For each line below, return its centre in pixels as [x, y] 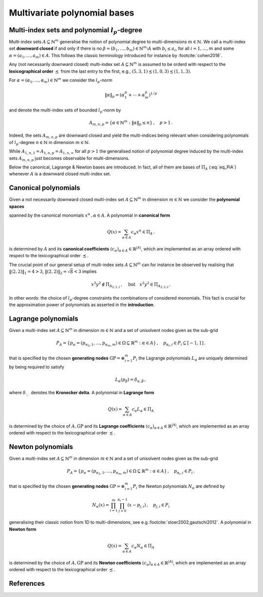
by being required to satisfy [37, 367]
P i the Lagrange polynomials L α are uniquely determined [190, 359]
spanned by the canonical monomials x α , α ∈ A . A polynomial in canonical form [90, 215]
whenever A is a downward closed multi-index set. [60, 174]
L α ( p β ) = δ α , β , [131, 380]
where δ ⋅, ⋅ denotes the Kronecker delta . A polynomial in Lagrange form [82, 393]
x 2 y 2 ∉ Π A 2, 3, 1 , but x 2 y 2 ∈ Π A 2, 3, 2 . [131, 285]
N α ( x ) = [101, 506]
